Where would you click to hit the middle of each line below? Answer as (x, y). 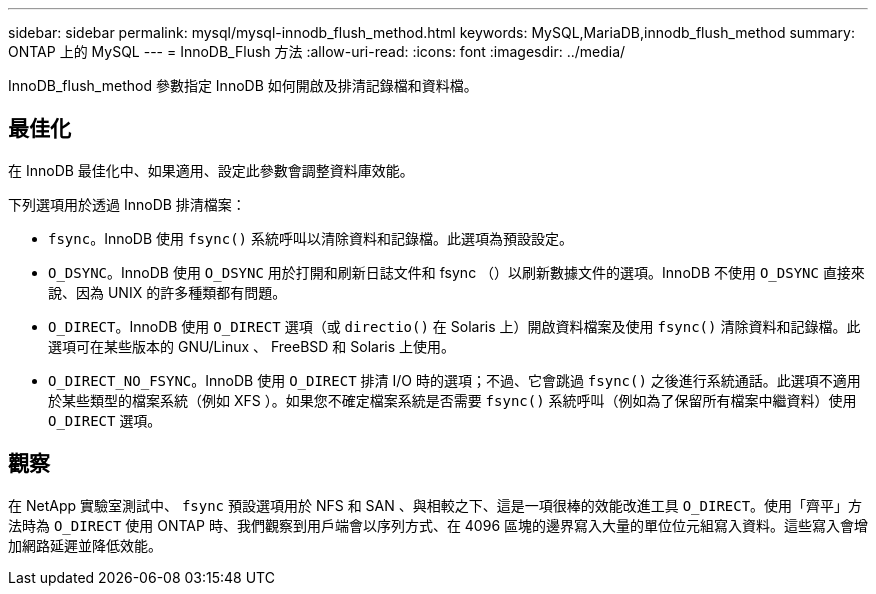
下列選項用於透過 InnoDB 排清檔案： (127, 204)
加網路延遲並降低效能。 (85, 545)
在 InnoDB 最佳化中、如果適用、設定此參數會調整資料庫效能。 (211, 170)
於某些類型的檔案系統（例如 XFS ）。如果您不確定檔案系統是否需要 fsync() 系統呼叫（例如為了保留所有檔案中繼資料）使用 (452, 400)
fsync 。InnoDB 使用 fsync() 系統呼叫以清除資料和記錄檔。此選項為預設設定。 (310, 238)
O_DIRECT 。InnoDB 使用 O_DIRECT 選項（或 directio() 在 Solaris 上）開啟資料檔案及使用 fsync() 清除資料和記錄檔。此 (454, 326)
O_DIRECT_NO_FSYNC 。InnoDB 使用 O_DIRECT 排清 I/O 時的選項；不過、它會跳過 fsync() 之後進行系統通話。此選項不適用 (454, 380)
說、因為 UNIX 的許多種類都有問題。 (167, 292)
